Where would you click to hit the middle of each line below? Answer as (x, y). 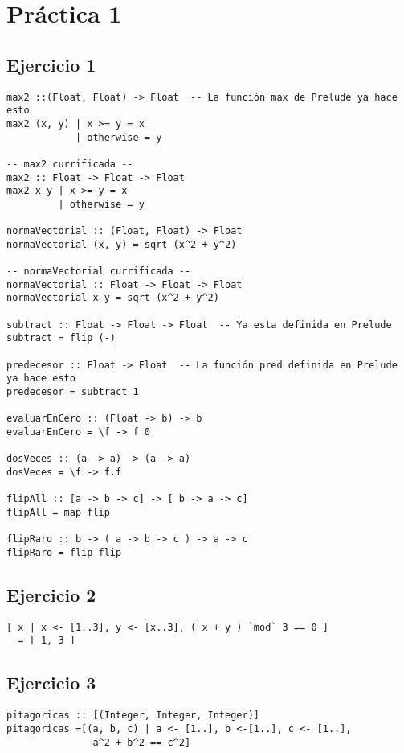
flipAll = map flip (58, 512)
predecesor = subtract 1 (73, 392)
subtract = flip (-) (61, 338)
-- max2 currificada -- (70, 164)
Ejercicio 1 (51, 64)
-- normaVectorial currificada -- (99, 272)
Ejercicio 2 (51, 594)
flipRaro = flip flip (64, 552)
